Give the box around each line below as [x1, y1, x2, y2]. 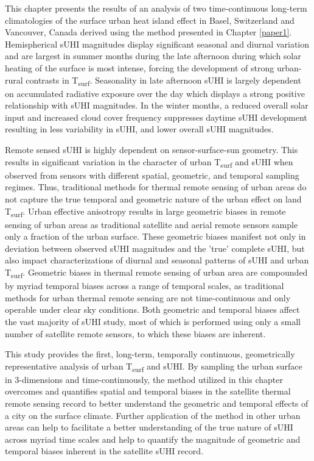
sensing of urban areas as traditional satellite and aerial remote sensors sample [5, 218, 298, 230]
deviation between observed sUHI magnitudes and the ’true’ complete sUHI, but [5, 241, 305, 254]
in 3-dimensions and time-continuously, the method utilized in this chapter [5, 373, 283, 385]
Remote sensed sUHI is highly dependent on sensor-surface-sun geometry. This [5, 143, 298, 156]
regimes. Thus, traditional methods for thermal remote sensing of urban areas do [5, 180, 307, 193]
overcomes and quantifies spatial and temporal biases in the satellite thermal [5, 385, 291, 398]
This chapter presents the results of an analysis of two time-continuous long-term [5, 2, 307, 14]
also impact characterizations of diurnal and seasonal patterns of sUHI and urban [5, 254, 309, 266]
